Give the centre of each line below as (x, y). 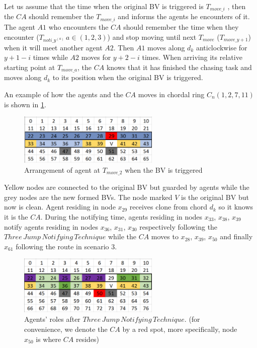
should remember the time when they (181, 26)
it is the (16, 217)
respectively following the (179, 226)
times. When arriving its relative (192, 57)
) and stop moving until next (152, 37)
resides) (88, 339)
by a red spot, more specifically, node (180, 329)
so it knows (236, 207)
